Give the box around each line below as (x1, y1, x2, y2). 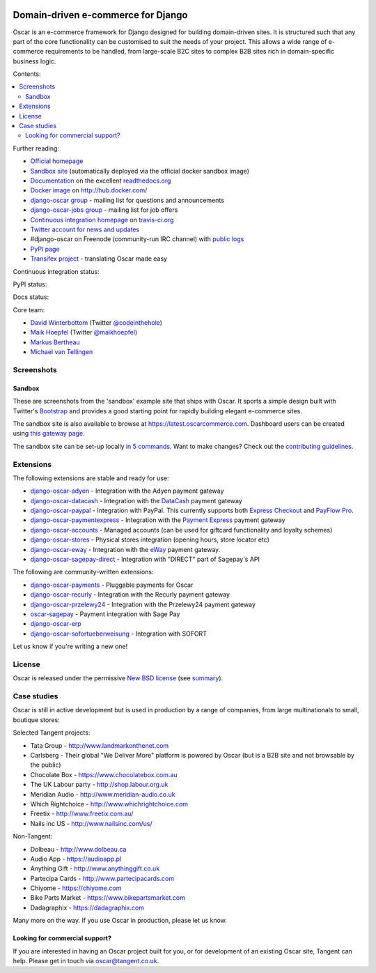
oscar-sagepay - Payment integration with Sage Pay (30, 610, 180, 618)
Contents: (13, 70, 41, 78)
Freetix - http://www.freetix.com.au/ (30, 809, 134, 818)
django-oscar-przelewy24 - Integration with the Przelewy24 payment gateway (30, 600, 256, 608)
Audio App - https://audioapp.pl (30, 855, 122, 863)
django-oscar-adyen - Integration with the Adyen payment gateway (30, 486, 224, 495)
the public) (30, 760, 62, 769)
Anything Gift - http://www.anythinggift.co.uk (30, 864, 160, 873)
